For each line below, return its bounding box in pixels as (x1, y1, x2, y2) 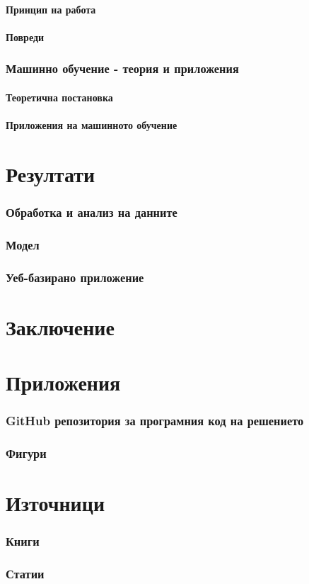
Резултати (6, 159, 95, 188)
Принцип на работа (6, 1, 96, 16)
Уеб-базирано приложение (6, 268, 144, 286)
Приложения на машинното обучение (6, 118, 177, 132)
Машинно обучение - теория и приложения (6, 60, 239, 77)
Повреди (6, 29, 45, 44)
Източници (6, 488, 105, 517)
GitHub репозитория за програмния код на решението (6, 412, 304, 429)
